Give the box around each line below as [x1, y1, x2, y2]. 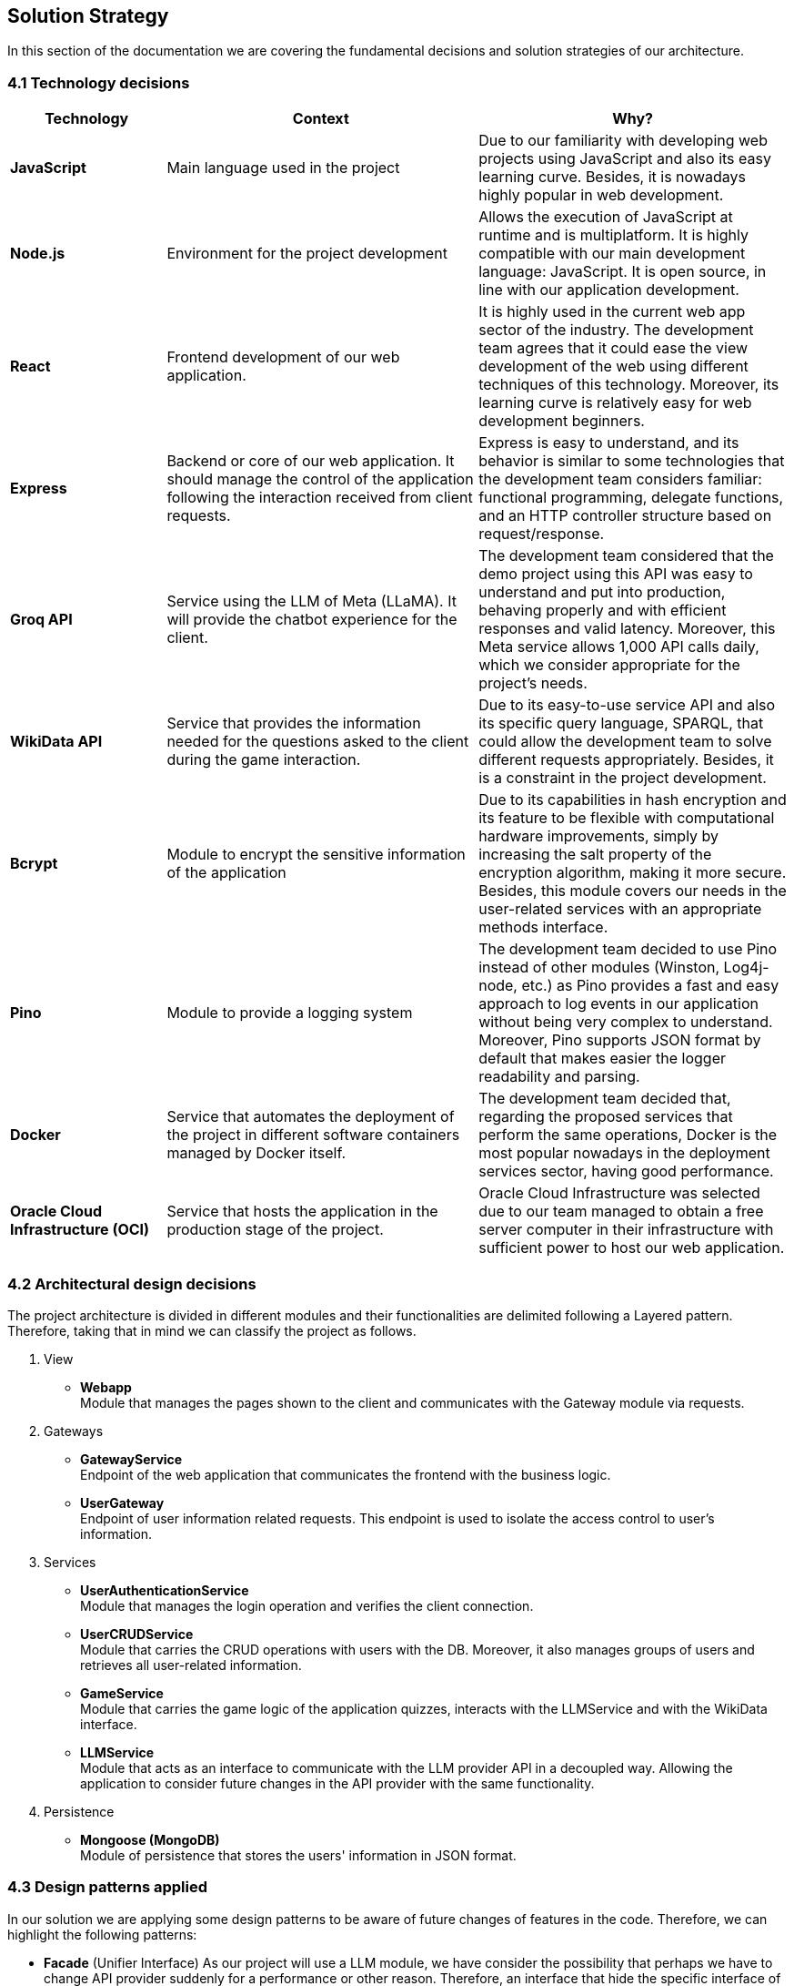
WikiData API [10, 732, 103, 751]
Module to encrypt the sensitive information [166, 845, 466, 864]
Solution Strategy [7, 5, 169, 27]
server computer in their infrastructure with [478, 1220, 774, 1239]
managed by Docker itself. [166, 1144, 347, 1163]
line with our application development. [478, 280, 739, 300]
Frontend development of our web [166, 348, 400, 367]
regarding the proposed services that [478, 1107, 733, 1126]
